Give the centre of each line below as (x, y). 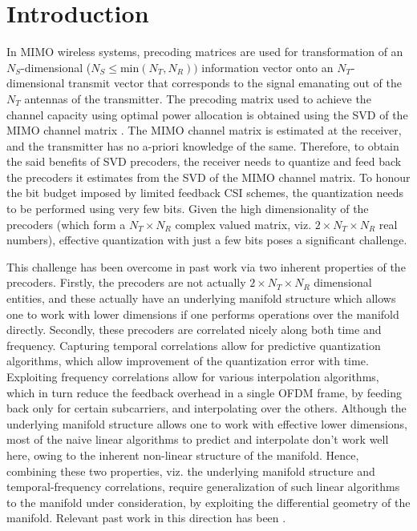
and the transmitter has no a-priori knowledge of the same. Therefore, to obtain (203, 145)
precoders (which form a (66, 224)
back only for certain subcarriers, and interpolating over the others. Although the (206, 408)
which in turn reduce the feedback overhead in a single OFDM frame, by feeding (204, 392)
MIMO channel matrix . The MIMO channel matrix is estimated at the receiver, (204, 130)
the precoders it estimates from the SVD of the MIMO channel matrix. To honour (208, 177)
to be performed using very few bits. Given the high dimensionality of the (188, 209)
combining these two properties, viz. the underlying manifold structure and (191, 471)
